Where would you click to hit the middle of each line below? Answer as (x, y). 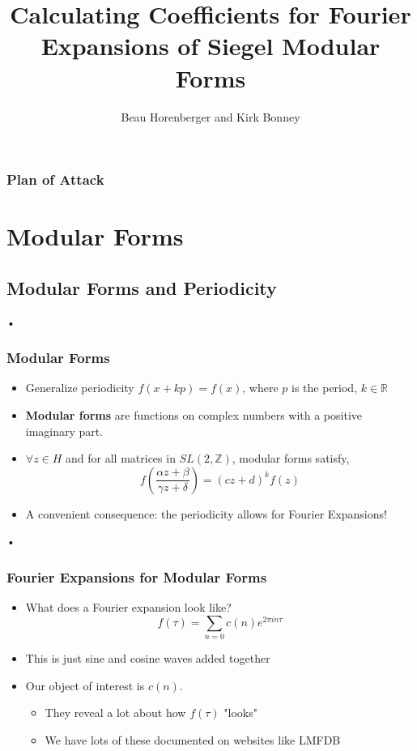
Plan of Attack (55, 179)
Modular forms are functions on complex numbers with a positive (194, 415)
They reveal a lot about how (115, 713)
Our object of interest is (85, 685)
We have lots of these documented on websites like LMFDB (193, 739)
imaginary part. (64, 431)
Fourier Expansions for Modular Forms (137, 576)
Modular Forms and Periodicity (142, 287)
